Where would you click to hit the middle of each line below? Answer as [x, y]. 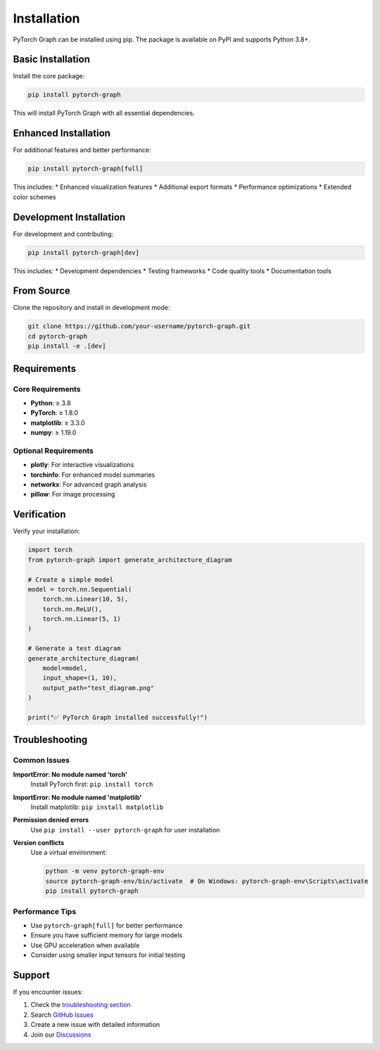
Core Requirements [47, 389]
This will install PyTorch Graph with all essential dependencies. [104, 113]
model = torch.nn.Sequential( [80, 589]
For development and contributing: [63, 234]
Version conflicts [39, 843]
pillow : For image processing [73, 494]
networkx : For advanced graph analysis [89, 485]
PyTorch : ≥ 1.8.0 [55, 413]
